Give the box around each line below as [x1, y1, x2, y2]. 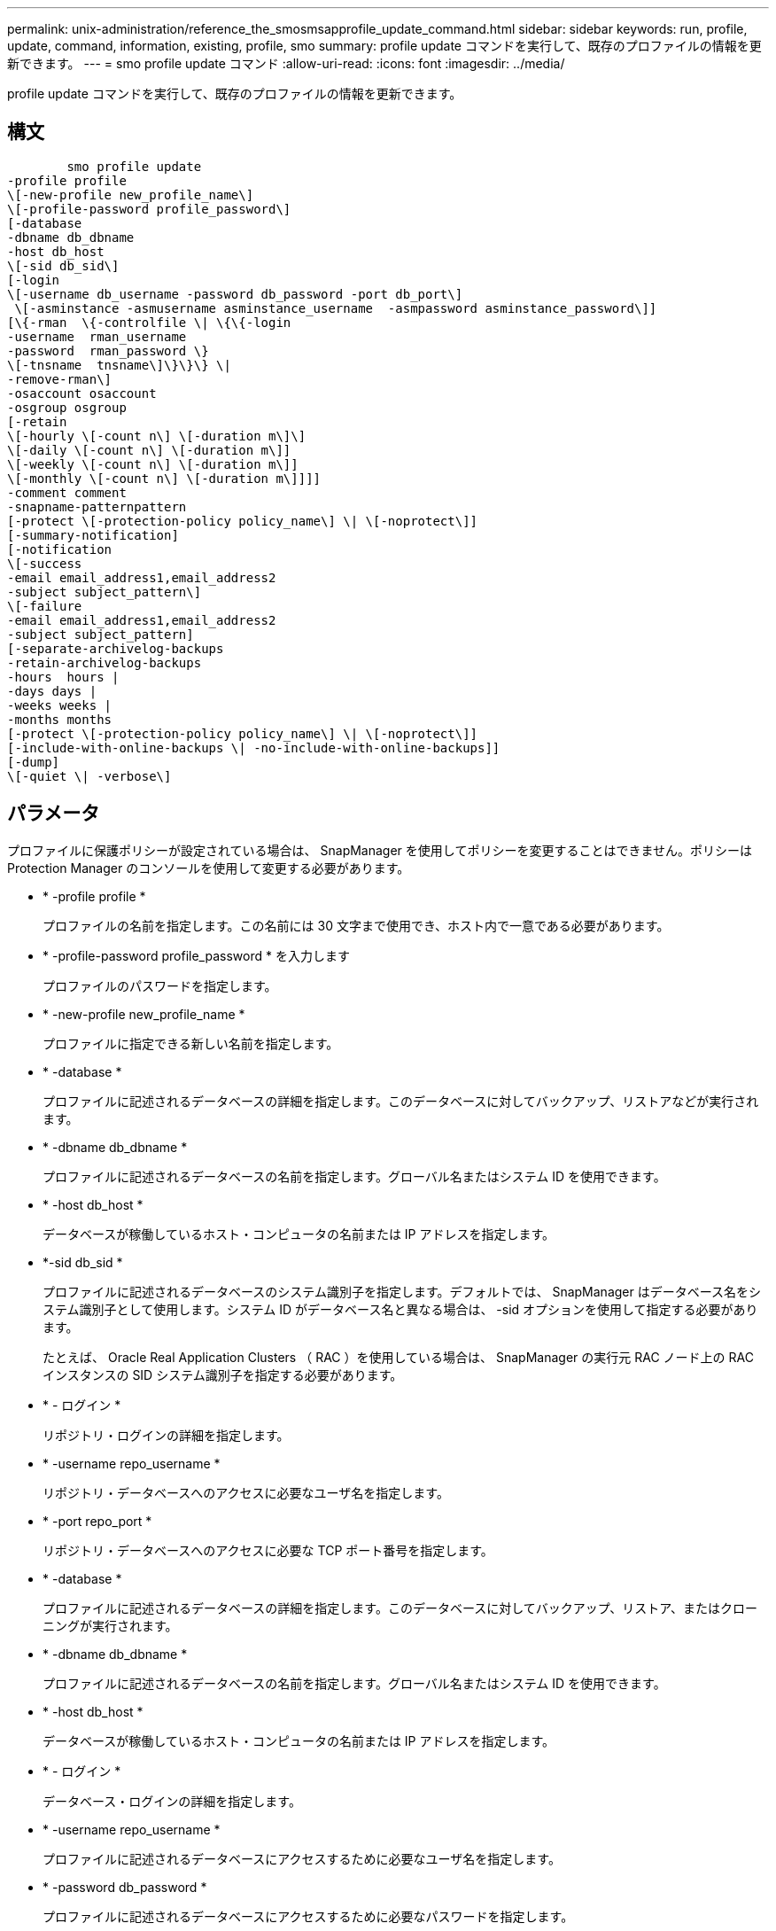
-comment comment [7, 485, 127, 500]
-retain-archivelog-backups [7, 655, 202, 670]
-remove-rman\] [7, 371, 113, 386]
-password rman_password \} [7, 343, 209, 358]
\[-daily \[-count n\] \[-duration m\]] [7, 442, 291, 457]
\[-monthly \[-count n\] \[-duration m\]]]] [7, 471, 322, 486]
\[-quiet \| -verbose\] [7, 768, 172, 783]
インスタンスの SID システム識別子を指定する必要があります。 [43, 1366, 403, 1382]
